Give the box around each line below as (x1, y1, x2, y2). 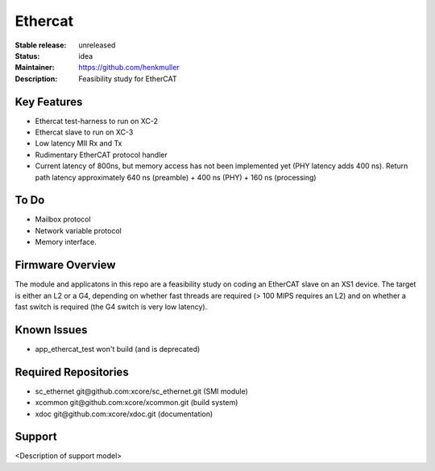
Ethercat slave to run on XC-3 (35, 127, 134, 137)
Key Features (14, 95, 83, 109)
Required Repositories (14, 365, 129, 378)
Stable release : (14, 40, 67, 50)
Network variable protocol (35, 225, 122, 235)
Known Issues (14, 323, 88, 337)
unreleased (78, 40, 116, 50)
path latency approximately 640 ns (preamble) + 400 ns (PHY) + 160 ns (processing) (35, 172, 317, 182)
